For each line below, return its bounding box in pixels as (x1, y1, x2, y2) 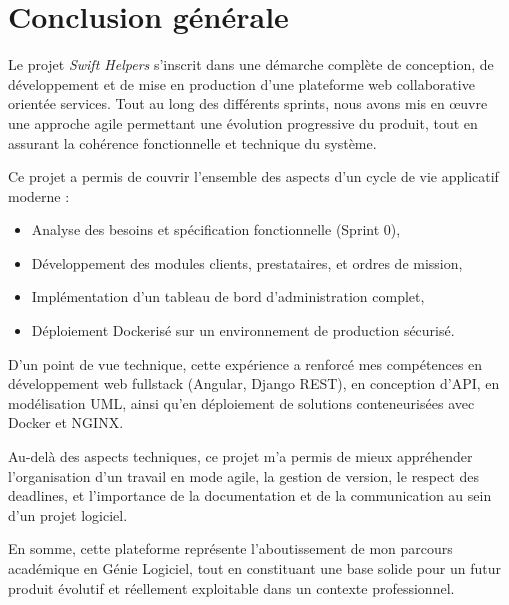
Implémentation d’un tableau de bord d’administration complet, (31, 286, 425, 307)
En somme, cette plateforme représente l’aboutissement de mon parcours (8, 538, 453, 559)
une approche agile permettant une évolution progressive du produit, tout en (8, 112, 478, 133)
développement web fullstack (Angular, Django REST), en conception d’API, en (8, 373, 500, 394)
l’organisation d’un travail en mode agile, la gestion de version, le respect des (8, 465, 480, 486)
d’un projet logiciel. (8, 504, 128, 525)
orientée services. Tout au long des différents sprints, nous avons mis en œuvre (8, 93, 488, 114)
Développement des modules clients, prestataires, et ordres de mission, (31, 252, 463, 273)
